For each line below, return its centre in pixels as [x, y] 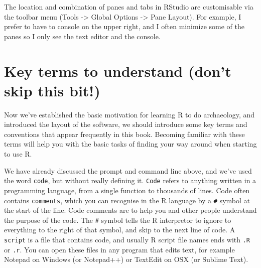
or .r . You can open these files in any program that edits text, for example [119, 249]
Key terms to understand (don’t [118, 71]
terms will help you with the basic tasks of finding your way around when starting [130, 144]
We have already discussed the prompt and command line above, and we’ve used [128, 170]
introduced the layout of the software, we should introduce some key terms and [126, 124]
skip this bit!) [52, 90]
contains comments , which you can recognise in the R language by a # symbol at [127, 200]
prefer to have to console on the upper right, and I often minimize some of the [124, 26]
